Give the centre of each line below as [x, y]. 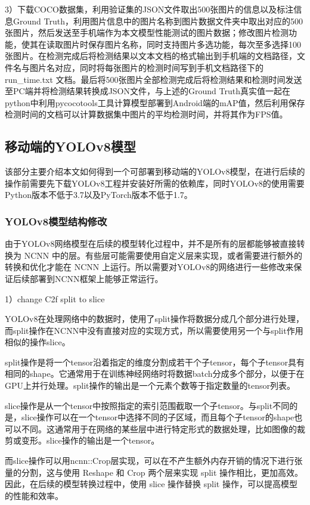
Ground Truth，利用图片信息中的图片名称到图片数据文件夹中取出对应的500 [158, 21]
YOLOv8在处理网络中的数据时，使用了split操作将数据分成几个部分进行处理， [154, 319]
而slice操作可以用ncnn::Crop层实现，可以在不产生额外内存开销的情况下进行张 [154, 461]
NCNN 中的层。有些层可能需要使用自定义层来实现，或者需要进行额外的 [163, 255]
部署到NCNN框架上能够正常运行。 [96, 278]
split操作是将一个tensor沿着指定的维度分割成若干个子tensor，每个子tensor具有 [155, 362]
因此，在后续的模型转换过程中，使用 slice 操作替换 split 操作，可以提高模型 [151, 484]
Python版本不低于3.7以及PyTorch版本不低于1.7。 [99, 195]
